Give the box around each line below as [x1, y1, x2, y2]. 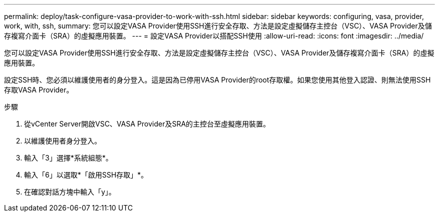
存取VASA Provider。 [4, 85, 74, 94]
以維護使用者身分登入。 [24, 136, 101, 145]
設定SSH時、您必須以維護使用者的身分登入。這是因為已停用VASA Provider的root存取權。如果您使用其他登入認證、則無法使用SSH [4, 75, 431, 84]
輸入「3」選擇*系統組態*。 [24, 153, 113, 162]
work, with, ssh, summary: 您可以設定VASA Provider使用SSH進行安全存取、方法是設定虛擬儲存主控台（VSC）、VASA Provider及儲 [4, 21, 432, 30]
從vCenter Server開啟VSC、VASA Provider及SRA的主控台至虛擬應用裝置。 [24, 119, 270, 128]
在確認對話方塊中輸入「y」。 [24, 187, 116, 196]
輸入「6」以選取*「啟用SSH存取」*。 [24, 170, 148, 179]
